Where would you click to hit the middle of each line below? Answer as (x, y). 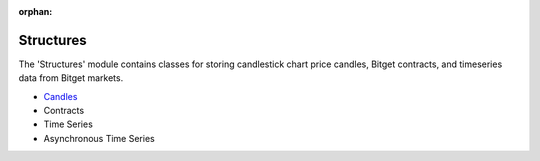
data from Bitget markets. (71, 78)
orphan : (35, 11)
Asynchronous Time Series (99, 138)
